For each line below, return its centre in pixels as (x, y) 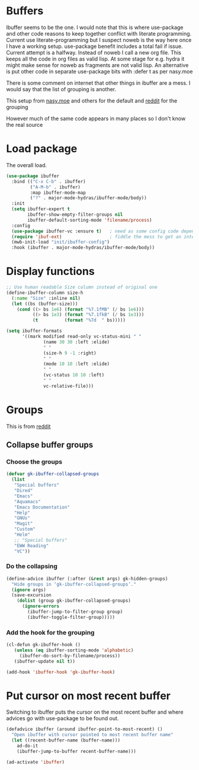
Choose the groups (34, 462)
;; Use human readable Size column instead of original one (82, 287)
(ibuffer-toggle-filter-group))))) (71, 617)
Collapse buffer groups (50, 445)
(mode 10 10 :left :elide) (77, 364)
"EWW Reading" (31, 546)
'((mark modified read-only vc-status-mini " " (82, 337)
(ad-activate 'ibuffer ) (36, 762)
